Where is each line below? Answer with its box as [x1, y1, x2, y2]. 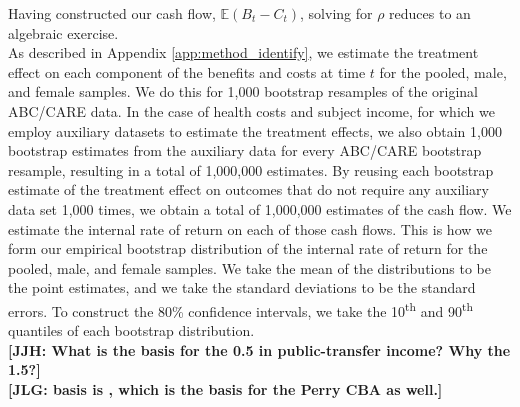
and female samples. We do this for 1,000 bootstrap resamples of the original [8, 81, 479, 102]
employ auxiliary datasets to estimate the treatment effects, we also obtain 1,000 [8, 120, 502, 141]
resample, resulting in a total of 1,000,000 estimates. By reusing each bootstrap [8, 159, 494, 180]
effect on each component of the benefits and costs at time [8, 61, 366, 82]
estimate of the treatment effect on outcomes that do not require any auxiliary [8, 179, 489, 200]
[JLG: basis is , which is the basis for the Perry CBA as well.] [8, 378, 443, 399]
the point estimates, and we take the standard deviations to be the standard [8, 277, 476, 298]
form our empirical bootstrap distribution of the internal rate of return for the [8, 238, 488, 259]
